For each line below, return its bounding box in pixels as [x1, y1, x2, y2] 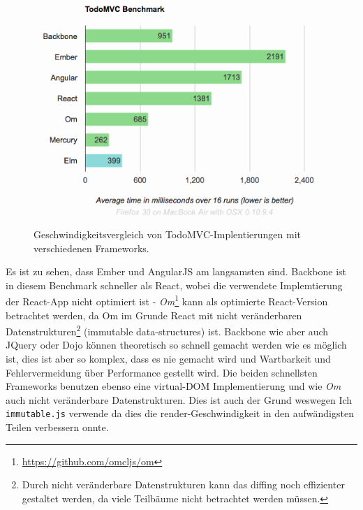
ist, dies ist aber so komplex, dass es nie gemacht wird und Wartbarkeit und [6, 351, 331, 366]
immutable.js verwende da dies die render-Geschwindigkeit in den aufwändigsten [6, 406, 354, 421]
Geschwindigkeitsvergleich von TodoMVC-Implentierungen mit [34, 227, 301, 241]
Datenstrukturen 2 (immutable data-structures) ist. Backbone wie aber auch [6, 322, 329, 338]
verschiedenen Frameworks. [34, 240, 149, 255]
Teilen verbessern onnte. [6, 420, 109, 435]
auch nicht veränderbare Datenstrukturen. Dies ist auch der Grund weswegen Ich [6, 392, 353, 407]
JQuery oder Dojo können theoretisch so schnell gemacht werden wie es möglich [6, 337, 347, 352]
